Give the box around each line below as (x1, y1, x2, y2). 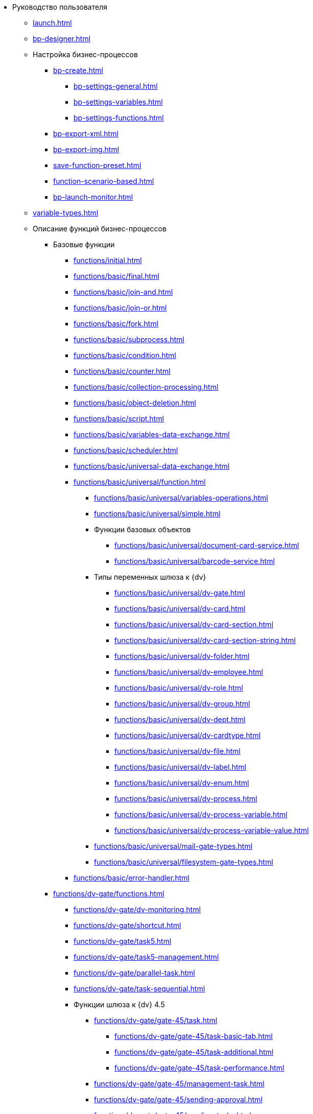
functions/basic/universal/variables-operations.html (94, 493, 268, 502)
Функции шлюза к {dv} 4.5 (74, 1000, 165, 1009)
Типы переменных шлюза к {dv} (94, 573, 206, 581)
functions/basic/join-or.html (74, 303, 167, 312)
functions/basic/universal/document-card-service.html (114, 541, 299, 550)
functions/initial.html (74, 256, 142, 265)
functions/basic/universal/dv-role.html (114, 683, 243, 692)
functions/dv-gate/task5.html (74, 937, 172, 945)
